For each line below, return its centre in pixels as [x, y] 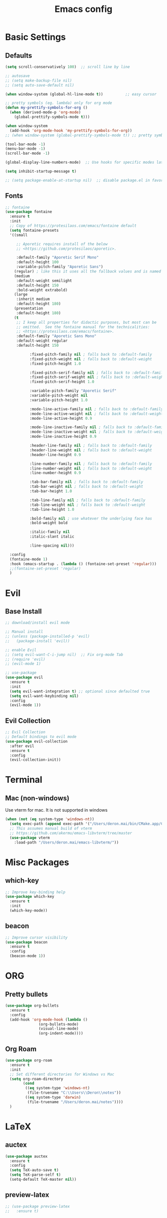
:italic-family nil [50, 532]
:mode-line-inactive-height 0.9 [63, 437]
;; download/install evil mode [38, 623]
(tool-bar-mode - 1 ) [25, 144]
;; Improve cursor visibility [37, 937]
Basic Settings [36, 37]
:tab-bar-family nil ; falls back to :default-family [86, 482]
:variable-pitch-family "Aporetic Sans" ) [60, 267]
